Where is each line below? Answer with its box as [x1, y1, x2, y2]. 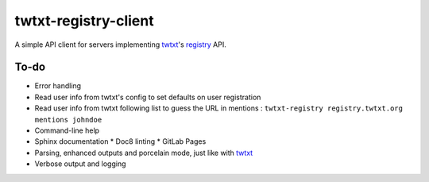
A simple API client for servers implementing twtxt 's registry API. [14, 40, 226, 49]
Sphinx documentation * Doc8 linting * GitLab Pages [34, 137, 207, 146]
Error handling [34, 81, 82, 91]
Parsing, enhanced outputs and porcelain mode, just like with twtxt [34, 148, 253, 157]
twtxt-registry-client [14, 12, 154, 29]
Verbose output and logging [34, 159, 126, 168]
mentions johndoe [34, 115, 102, 124]
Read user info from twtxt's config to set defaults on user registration [34, 92, 261, 102]
